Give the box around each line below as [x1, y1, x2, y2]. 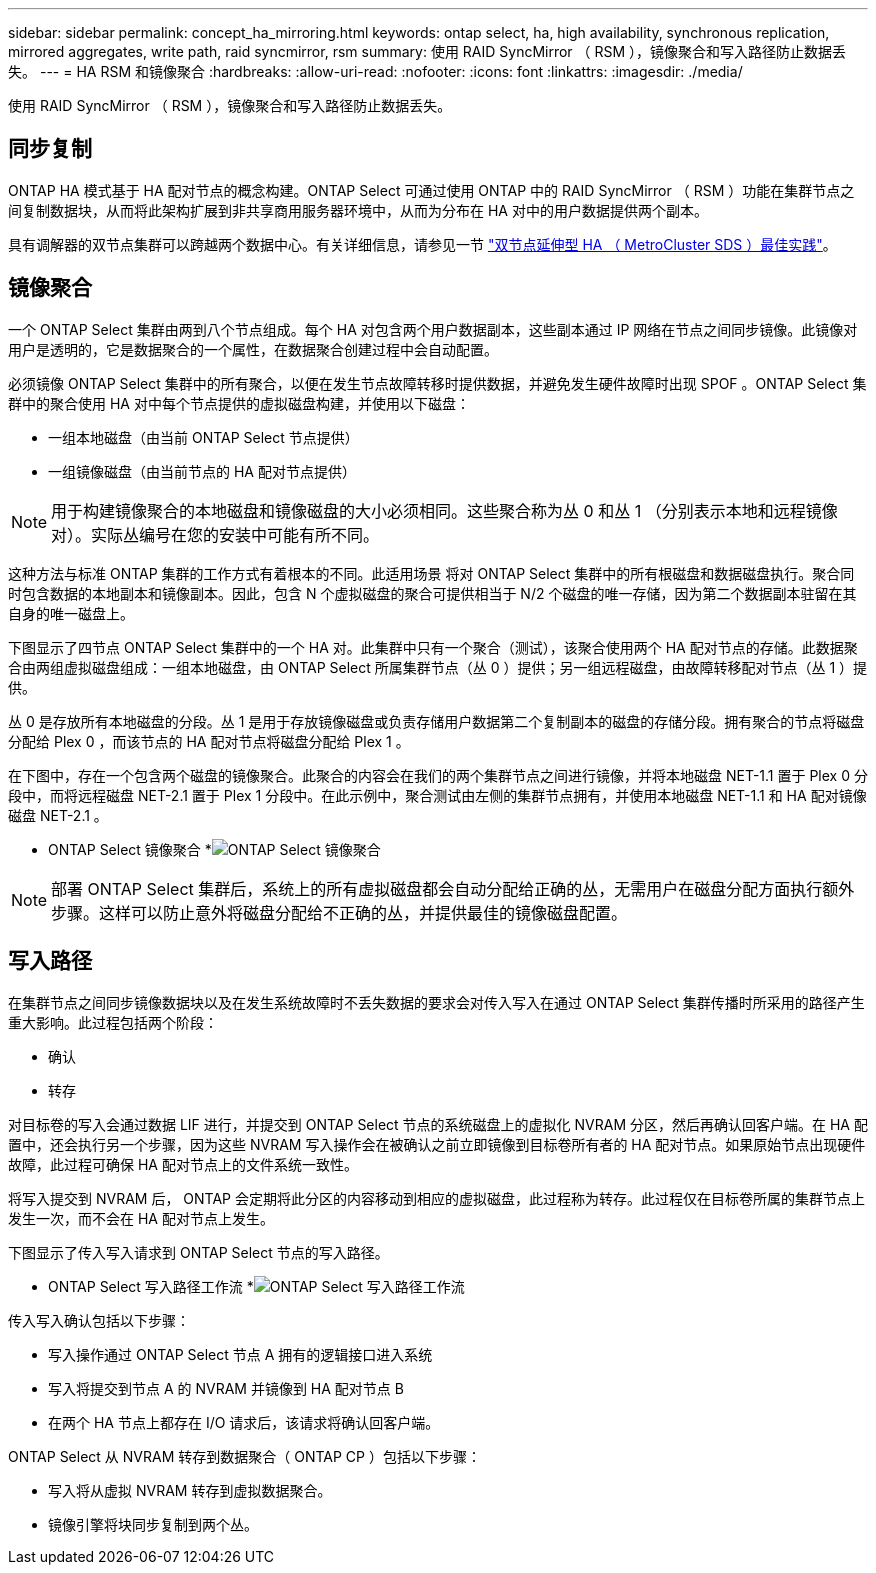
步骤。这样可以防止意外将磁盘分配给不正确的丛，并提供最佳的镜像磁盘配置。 [51, 902, 628, 923]
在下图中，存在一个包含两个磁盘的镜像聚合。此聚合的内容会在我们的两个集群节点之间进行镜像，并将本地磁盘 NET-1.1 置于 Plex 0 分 [8, 766, 868, 784]
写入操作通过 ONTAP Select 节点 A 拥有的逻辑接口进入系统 [48, 1345, 433, 1363]
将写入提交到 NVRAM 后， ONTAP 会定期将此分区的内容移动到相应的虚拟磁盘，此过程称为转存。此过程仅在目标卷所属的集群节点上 [8, 1189, 865, 1207]
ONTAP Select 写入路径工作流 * [48, 1277, 254, 1295]
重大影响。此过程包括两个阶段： [8, 1013, 218, 1031]
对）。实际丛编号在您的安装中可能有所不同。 [51, 524, 380, 545]
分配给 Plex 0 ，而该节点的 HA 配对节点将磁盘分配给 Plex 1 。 [8, 732, 410, 750]
